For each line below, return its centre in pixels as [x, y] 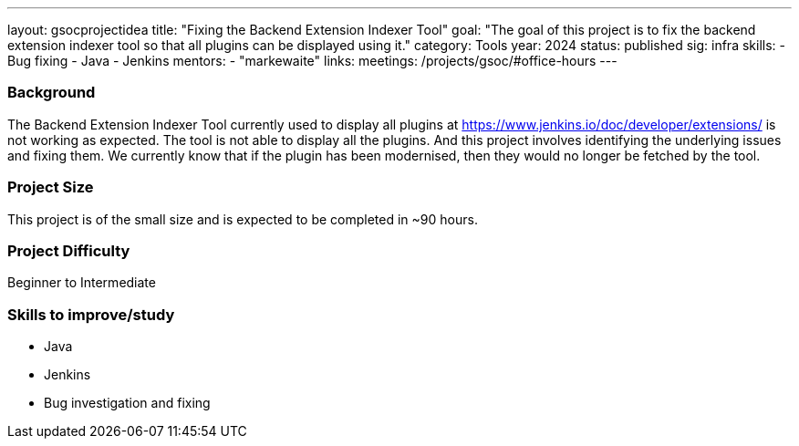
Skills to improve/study [91, 314]
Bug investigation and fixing [127, 403]
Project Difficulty [69, 250]
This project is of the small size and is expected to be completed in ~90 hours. [243, 219]
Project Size [51, 187]
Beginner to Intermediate [82, 283]
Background [52, 93]
